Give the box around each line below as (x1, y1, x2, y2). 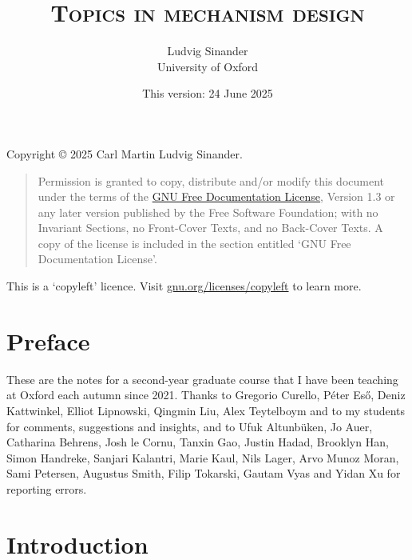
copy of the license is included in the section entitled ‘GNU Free (38, 234, 351, 251)
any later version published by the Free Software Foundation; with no (38, 203, 378, 220)
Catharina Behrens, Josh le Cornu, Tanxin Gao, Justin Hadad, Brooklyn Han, (6, 434, 389, 450)
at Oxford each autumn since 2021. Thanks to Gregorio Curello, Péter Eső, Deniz (6, 386, 406, 403)
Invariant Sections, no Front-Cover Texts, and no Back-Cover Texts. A (38, 219, 383, 236)
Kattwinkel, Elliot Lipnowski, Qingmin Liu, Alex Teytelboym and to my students (6, 402, 406, 418)
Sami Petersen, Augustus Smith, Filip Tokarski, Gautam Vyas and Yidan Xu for (6, 465, 401, 482)
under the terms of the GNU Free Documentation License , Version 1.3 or (38, 188, 395, 205)
